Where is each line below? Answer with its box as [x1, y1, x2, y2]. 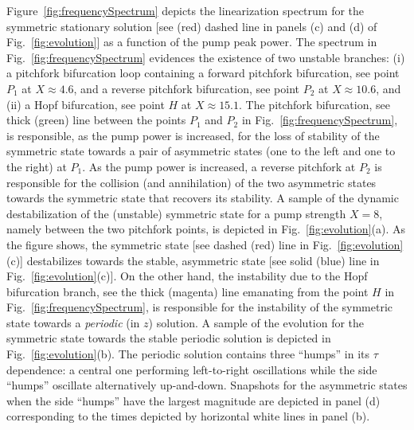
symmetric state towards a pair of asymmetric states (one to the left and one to [6, 143, 396, 159]
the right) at [6, 158, 67, 174]
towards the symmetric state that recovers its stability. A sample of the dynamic [6, 190, 399, 206]
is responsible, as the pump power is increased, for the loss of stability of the [6, 127, 380, 143]
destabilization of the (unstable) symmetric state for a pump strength [6, 205, 346, 221]
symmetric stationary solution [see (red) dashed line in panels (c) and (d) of [6, 18, 377, 34]
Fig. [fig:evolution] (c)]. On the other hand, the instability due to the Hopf [6, 268, 368, 284]
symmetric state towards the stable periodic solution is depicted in [6, 330, 331, 346]
